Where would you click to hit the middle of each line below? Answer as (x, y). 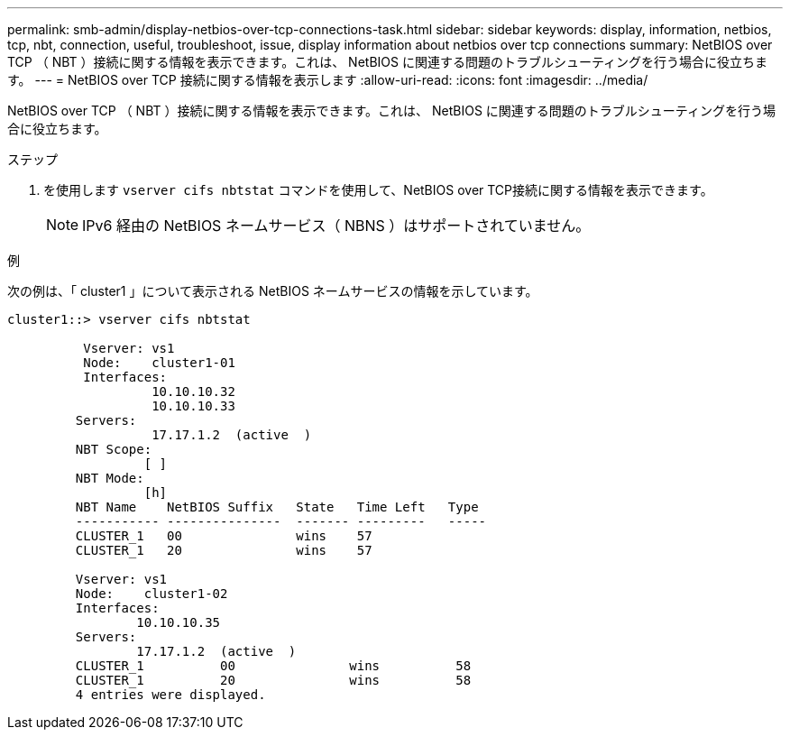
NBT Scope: (114, 449)
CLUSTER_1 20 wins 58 (273, 680)
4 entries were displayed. (170, 695)
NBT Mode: (110, 478)
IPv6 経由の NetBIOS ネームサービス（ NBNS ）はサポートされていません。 (336, 226)
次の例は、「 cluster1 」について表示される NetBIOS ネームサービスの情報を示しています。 (273, 291)
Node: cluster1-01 (159, 363)
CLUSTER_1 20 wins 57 (224, 550)
